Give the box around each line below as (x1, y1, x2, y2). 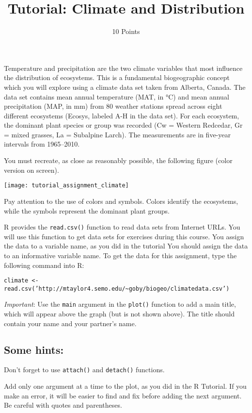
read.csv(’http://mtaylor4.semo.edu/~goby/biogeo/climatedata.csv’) (4, 285, 230, 292)
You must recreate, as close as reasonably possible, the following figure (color (4, 155, 233, 165)
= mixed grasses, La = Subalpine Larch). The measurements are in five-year (4, 129, 231, 139)
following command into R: (4, 260, 84, 270)
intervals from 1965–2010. (4, 139, 80, 149)
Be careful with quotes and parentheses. (4, 400, 122, 410)
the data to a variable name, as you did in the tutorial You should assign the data (4, 241, 248, 251)
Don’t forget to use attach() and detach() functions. (4, 364, 165, 375)
